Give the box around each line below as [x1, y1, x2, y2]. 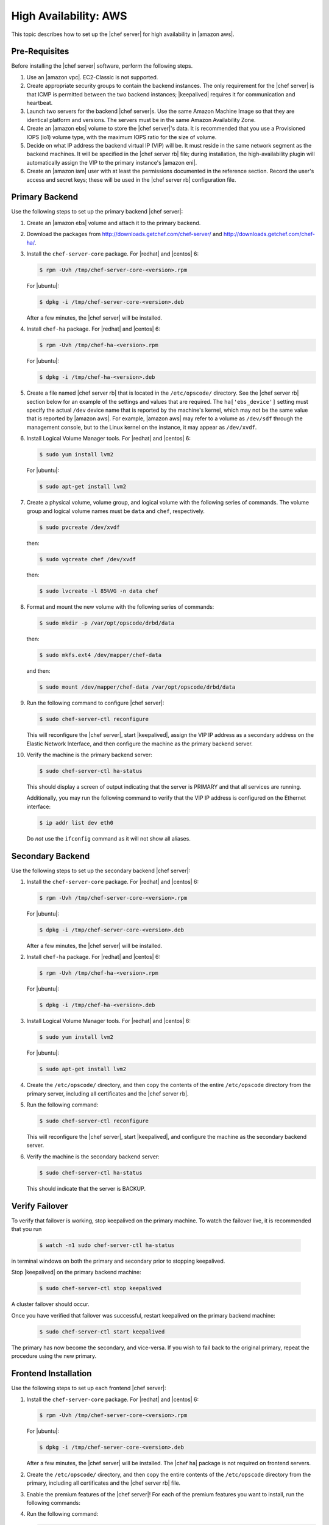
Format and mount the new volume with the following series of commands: [26, 603, 214, 611]
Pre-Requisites [11, 46, 69, 57]
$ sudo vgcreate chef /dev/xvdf [39, 556, 136, 562]
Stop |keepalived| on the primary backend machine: [11, 1269, 141, 1276]
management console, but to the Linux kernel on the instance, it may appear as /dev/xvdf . [26, 423, 257, 431]
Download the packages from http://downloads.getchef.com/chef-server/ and [26, 231, 222, 238]
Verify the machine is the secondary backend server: [26, 1153, 160, 1160]
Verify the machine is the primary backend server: [26, 751, 152, 759]
